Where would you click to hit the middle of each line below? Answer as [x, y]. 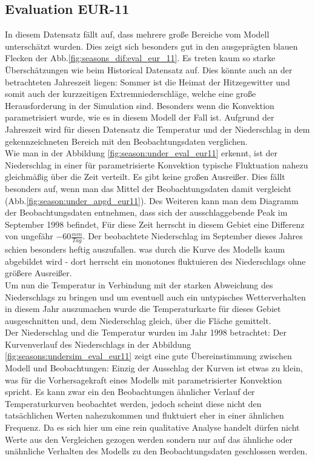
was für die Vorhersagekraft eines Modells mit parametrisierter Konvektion [144, 380]
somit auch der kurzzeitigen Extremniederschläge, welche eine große [131, 94]
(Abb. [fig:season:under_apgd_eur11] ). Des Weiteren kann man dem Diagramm [152, 200]
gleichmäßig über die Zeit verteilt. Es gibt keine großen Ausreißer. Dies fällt [145, 177]
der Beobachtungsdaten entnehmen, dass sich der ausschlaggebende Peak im [146, 212]
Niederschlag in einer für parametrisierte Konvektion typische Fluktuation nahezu [157, 164]
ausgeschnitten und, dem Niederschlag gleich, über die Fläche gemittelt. [138, 320]
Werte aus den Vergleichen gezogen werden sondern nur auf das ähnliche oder [149, 439]
